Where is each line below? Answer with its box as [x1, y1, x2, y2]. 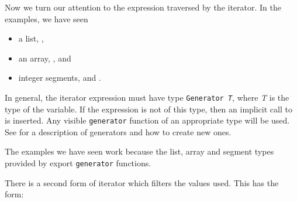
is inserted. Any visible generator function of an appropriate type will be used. [5, 114, 290, 126]
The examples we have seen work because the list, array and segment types [5, 145, 274, 158]
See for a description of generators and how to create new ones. [5, 125, 232, 138]
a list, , [18, 32, 44, 44]
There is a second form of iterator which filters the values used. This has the [5, 176, 279, 189]
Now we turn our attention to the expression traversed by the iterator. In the [5, 1, 281, 13]
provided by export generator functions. [5, 157, 151, 169]
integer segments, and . [18, 71, 101, 84]
